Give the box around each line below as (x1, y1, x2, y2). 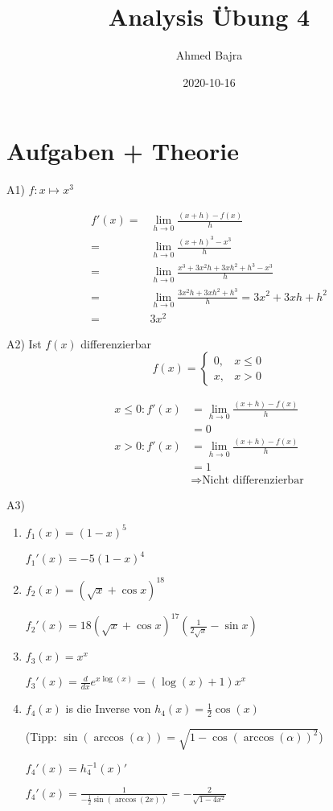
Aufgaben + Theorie (6, 134, 239, 167)
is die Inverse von (65, 700, 151, 717)
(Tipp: (25, 728, 57, 745)
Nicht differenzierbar (202, 474, 304, 486)
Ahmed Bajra (175, 47, 243, 64)
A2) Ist (6, 335, 42, 352)
